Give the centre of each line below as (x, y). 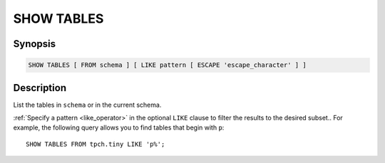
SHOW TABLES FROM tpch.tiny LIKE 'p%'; (96, 144)
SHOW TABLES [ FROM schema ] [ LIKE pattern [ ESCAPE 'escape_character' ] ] (167, 65)
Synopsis (35, 44)
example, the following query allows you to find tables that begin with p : (119, 127)
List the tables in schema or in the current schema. (87, 105)
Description (40, 88)
